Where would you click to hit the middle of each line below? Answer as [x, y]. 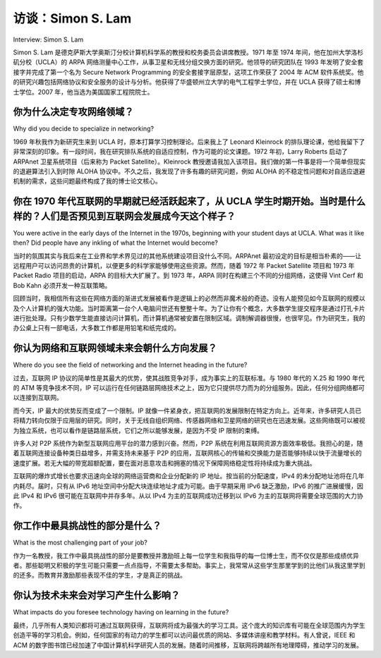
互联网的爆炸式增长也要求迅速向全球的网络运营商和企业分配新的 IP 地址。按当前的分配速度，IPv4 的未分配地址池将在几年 [189, 476]
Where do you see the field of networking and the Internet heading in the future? [130, 365]
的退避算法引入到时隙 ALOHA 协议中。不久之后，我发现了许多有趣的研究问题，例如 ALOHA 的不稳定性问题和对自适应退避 [189, 171]
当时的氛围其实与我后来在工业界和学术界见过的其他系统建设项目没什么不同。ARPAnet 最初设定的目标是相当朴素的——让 [187, 256]
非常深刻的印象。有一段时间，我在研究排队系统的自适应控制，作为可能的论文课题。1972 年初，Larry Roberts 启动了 [181, 152]
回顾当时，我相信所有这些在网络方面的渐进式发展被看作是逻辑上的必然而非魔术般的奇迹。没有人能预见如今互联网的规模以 [189, 298]
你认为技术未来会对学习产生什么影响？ [96, 596]
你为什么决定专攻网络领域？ [73, 112]
